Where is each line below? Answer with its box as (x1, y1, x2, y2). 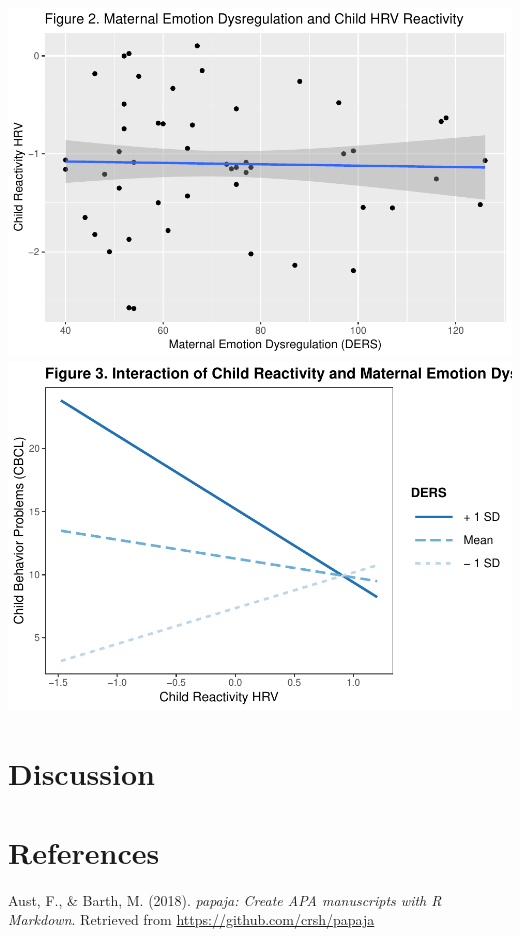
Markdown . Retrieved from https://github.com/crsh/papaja (8, 909, 375, 930)
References (8, 831, 160, 872)
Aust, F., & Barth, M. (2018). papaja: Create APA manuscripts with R (8, 889, 442, 910)
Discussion (8, 753, 155, 794)
